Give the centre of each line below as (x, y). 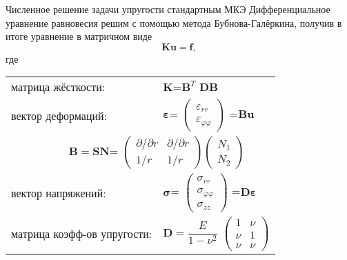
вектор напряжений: (59, 193)
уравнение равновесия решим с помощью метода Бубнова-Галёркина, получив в (174, 22)
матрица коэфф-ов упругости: (82, 234)
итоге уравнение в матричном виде (79, 36)
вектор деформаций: (59, 115)
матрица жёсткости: (58, 87)
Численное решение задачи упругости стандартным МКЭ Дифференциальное (168, 9)
